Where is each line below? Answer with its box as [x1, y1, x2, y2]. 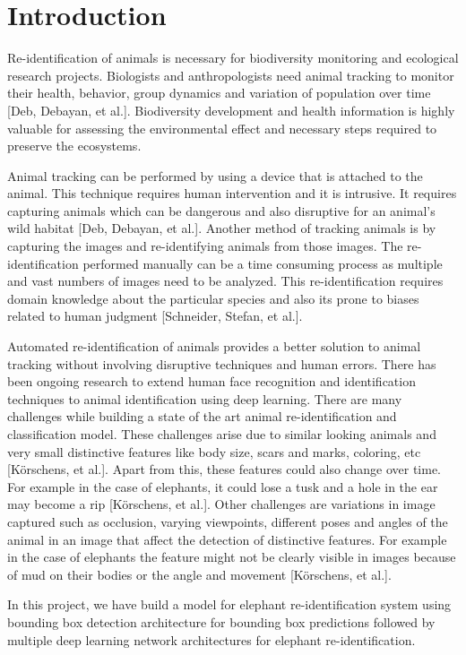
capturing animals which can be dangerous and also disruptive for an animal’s [7, 201, 436, 220]
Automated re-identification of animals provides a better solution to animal [7, 337, 421, 356]
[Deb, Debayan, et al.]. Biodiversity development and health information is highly [7, 100, 455, 119]
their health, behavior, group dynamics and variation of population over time [7, 83, 431, 102]
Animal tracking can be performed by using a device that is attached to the [7, 166, 423, 185]
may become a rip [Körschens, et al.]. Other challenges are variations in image [7, 495, 436, 513]
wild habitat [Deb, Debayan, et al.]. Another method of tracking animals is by [7, 219, 436, 237]
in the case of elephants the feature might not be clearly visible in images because [7, 547, 456, 566]
